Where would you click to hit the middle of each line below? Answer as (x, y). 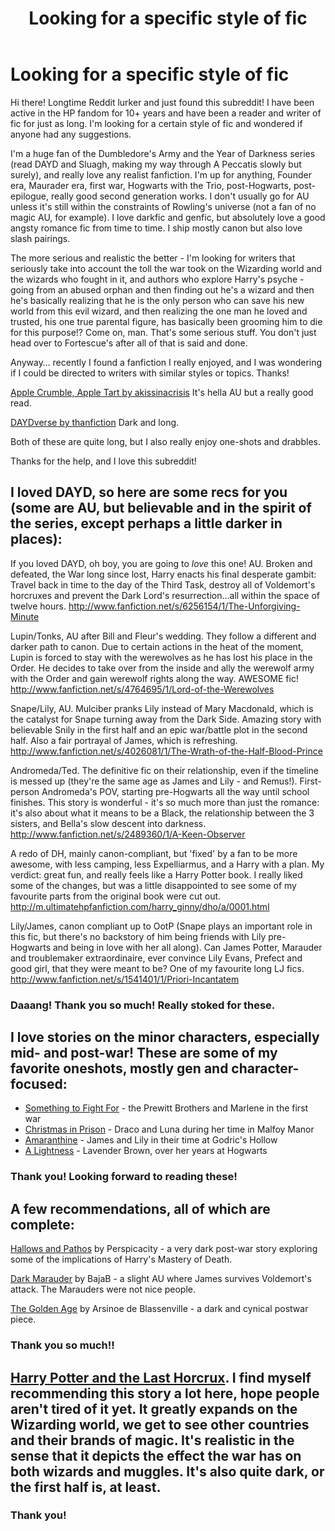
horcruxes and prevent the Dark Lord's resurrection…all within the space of (165, 595)
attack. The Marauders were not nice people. (103, 1289)
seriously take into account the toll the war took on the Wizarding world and (166, 268)
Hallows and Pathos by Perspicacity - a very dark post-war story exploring (164, 1249)
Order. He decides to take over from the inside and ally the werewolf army (162, 668)
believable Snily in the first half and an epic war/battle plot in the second (159, 729)
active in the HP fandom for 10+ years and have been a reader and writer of (166, 113)
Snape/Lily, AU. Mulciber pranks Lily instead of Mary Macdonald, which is (162, 708)
